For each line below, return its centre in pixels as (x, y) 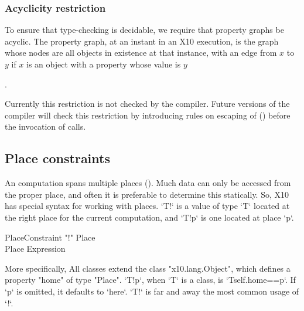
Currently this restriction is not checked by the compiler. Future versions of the (147, 104)
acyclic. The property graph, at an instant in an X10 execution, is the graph (142, 41)
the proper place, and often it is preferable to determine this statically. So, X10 (147, 194)
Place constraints (57, 158)
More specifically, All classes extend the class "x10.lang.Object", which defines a (148, 268)
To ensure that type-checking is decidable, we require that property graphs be (144, 30)
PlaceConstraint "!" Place (50, 237)
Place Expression (35, 249)
